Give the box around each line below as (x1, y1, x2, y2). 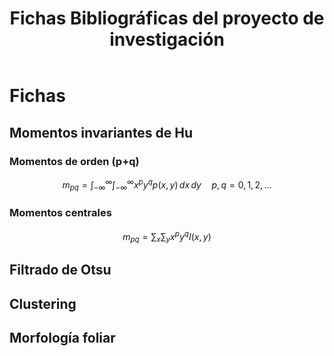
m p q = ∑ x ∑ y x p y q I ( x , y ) (122, 228, 212, 245)
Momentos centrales (9, 206, 112, 220)
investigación (109, 28, 225, 51)
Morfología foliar (9, 330, 116, 347)
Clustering (9, 295, 77, 312)
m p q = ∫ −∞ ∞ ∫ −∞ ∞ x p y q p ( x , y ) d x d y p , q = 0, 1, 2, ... (62, 177, 272, 193)
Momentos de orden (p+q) (9, 154, 140, 168)
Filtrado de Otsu (9, 262, 112, 279)
